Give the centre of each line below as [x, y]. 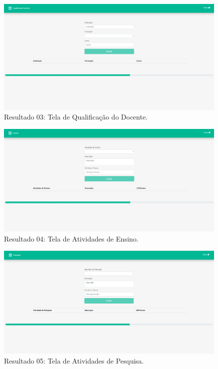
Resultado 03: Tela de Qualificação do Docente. [76, 117]
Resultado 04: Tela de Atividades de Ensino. [71, 238]
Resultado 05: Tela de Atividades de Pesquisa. [74, 360]
